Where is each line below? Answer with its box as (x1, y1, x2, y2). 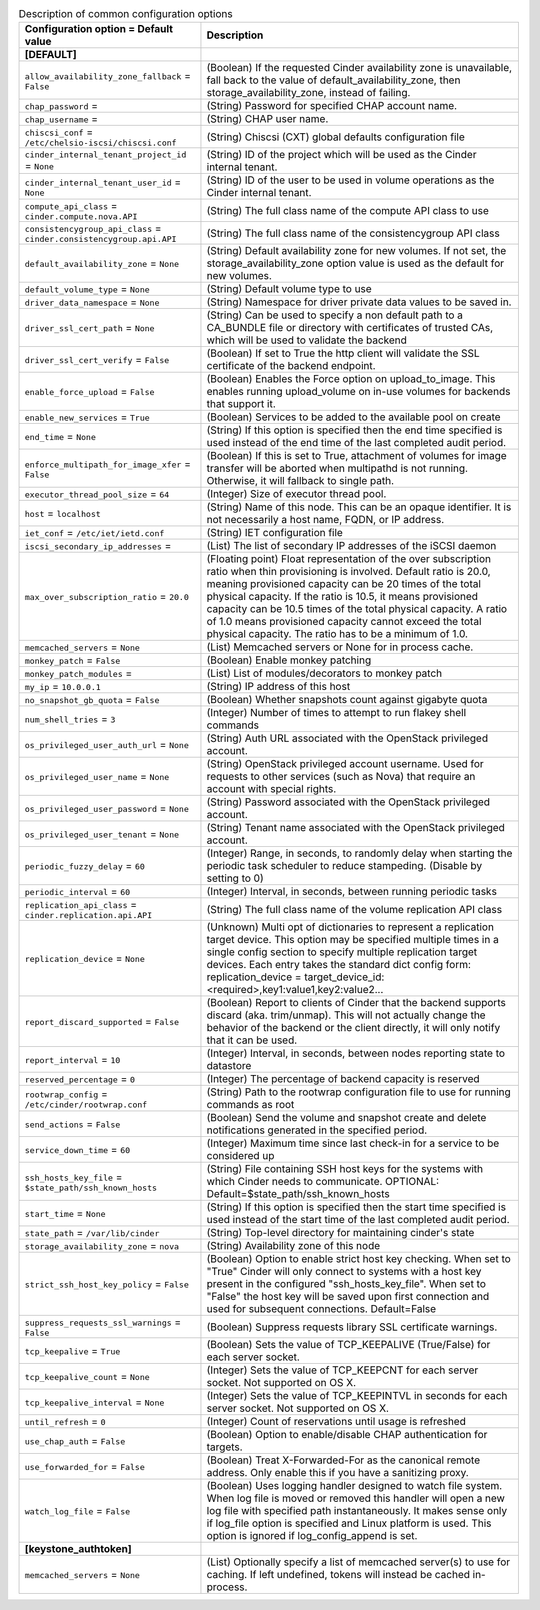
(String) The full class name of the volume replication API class (206, 902, 503, 916)
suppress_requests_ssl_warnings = (24, 1315, 182, 1329)
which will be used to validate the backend (206, 333, 407, 347)
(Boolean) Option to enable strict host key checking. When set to (206, 1252, 512, 1266)
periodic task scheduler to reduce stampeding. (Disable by (206, 859, 483, 873)
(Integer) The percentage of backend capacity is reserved (206, 1072, 480, 1086)
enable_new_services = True (24, 410, 150, 424)
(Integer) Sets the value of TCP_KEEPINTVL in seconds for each (206, 1389, 508, 1403)
